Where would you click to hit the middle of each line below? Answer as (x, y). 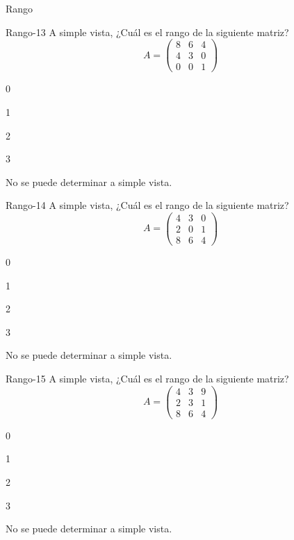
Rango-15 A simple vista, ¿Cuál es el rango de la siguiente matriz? (147, 379)
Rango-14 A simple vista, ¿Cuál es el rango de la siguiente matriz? (147, 205)
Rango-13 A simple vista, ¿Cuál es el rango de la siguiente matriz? (147, 32)
